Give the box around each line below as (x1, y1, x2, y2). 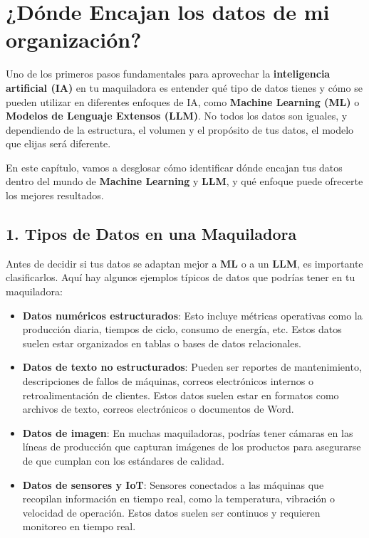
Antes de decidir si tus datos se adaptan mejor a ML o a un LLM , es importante (6, 255, 363, 270)
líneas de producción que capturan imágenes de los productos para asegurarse (22, 439, 361, 454)
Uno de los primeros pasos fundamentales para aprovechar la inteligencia (6, 66, 331, 81)
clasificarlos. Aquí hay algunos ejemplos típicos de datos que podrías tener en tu (6, 270, 355, 285)
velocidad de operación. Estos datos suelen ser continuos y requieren (22, 505, 321, 519)
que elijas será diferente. (6, 136, 111, 151)
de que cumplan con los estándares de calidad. (22, 453, 224, 468)
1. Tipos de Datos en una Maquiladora (6, 223, 297, 245)
